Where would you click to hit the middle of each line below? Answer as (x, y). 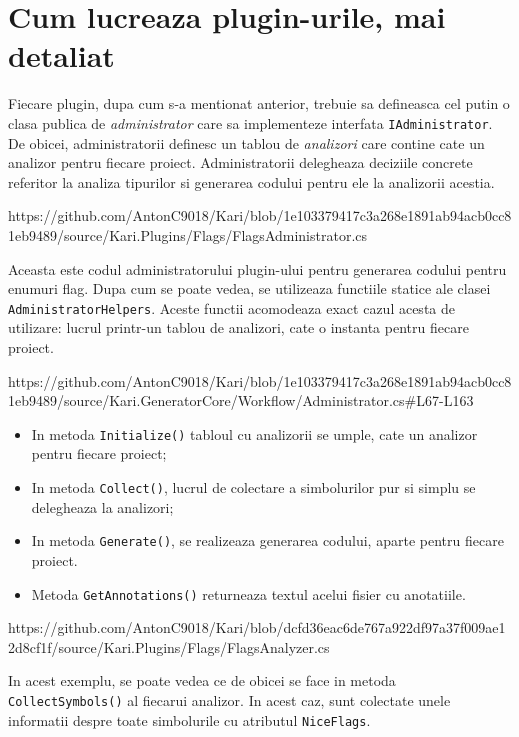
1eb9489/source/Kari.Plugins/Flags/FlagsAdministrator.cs (188, 234)
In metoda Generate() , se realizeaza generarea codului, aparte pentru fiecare (267, 540)
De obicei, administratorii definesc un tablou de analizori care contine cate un (246, 142)
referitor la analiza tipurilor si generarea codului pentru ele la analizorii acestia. (251, 181)
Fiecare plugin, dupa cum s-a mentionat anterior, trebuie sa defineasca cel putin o (259, 103)
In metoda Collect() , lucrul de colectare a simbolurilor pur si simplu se (253, 487)
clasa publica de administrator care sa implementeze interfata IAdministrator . (250, 122)
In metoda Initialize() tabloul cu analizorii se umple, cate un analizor (254, 433)
